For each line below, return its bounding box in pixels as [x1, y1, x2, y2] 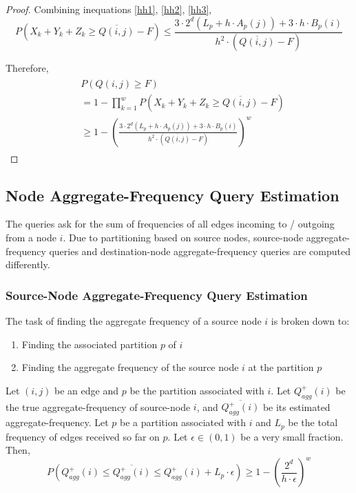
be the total [288, 415, 338, 430]
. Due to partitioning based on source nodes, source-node [63, 230, 304, 245]
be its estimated [262, 399, 331, 414]
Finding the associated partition [21, 336, 158, 351]
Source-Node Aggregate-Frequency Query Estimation [6, 286, 308, 303]
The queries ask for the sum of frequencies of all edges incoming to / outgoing [6, 217, 335, 231]
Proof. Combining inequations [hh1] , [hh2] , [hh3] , [6, 2, 212, 16]
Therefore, [6, 61, 49, 75]
